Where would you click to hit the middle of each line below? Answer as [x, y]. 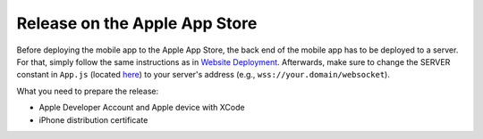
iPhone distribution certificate [93, 119]
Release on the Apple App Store [137, 23]
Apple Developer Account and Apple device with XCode [142, 108]
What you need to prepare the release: [88, 91]
